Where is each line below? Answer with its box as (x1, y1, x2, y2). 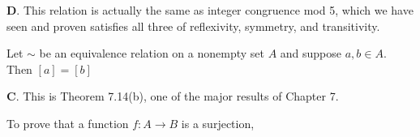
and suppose (280, 45, 342, 62)
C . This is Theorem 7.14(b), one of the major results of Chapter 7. (6, 88, 339, 105)
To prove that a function (6, 114, 129, 131)
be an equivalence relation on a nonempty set (39, 45, 264, 62)
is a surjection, (181, 114, 255, 131)
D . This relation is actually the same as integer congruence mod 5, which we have (6, 2, 414, 18)
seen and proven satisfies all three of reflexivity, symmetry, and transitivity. (6, 17, 380, 34)
